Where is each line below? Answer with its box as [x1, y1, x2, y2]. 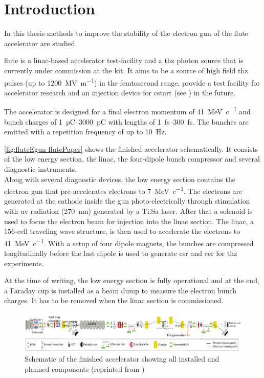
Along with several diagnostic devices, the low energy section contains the [4, 173, 235, 184]
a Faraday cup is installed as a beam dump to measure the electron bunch [4, 285, 237, 295]
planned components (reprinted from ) [25, 363, 145, 374]
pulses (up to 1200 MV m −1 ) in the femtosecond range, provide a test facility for [4, 75, 260, 88]
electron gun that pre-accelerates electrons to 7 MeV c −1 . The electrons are [4, 184, 243, 196]
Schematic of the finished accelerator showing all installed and [25, 353, 219, 364]
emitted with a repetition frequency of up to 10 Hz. [4, 126, 167, 137]
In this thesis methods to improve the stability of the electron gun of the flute [4, 28, 248, 38]
